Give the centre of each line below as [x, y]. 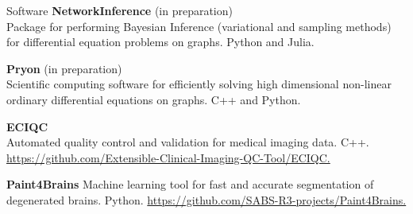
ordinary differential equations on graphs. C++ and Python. [154, 99]
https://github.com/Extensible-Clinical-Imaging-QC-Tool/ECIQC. [168, 157]
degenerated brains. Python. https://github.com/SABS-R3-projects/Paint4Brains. [206, 199]
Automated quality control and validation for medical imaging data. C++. [188, 142]
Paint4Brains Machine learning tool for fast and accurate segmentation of [190, 184]
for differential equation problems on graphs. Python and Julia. [160, 42]
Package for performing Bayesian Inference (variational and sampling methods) [199, 26]
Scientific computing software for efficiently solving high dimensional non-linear [199, 84]
